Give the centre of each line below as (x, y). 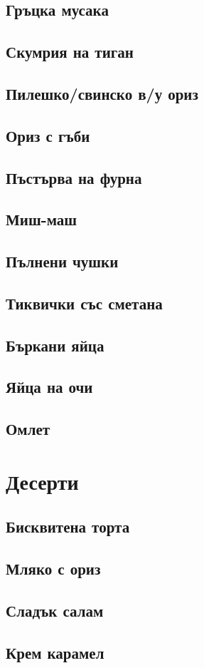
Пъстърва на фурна (74, 177)
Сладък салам (55, 610)
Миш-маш (42, 219)
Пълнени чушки (62, 261)
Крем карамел (55, 652)
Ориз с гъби (48, 135)
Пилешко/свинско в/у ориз (102, 93)
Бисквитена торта (68, 526)
